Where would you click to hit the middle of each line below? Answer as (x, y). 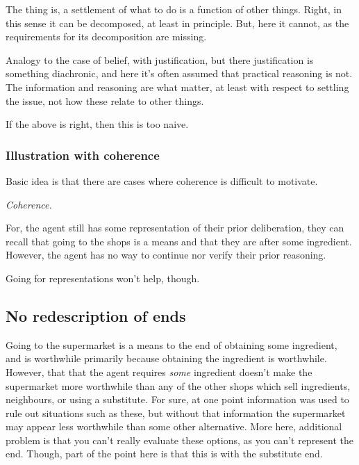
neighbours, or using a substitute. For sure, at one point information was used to (177, 399)
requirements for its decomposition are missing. (106, 36)
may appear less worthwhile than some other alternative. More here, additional (174, 426)
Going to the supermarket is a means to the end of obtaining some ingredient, (172, 344)
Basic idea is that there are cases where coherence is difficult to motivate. (162, 180)
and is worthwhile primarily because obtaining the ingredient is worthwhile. (166, 358)
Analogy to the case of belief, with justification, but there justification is (160, 59)
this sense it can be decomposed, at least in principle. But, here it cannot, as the (177, 23)
